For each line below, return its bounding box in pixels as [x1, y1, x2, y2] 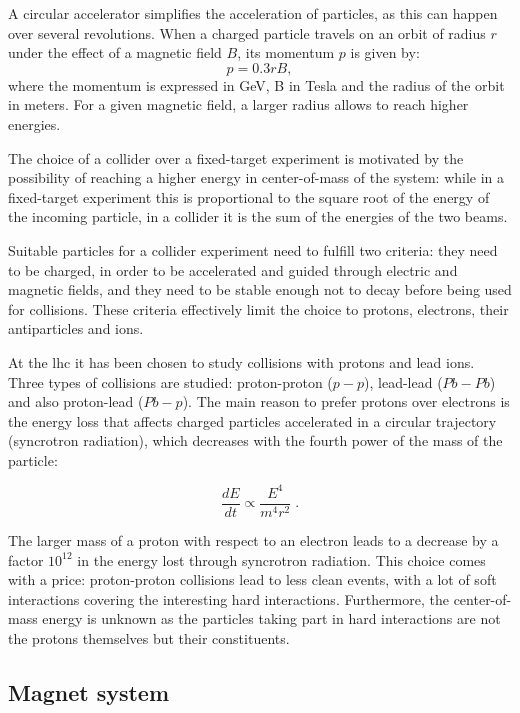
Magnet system [8, 676, 170, 707]
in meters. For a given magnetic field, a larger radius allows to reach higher [8, 94, 469, 115]
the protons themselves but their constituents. [8, 628, 290, 648]
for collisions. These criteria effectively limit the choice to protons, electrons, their [8, 298, 509, 319]
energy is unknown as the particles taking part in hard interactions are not [42, 608, 501, 629]
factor [8, 549, 44, 570]
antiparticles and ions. [8, 318, 144, 339]
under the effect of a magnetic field [8, 42, 222, 63]
